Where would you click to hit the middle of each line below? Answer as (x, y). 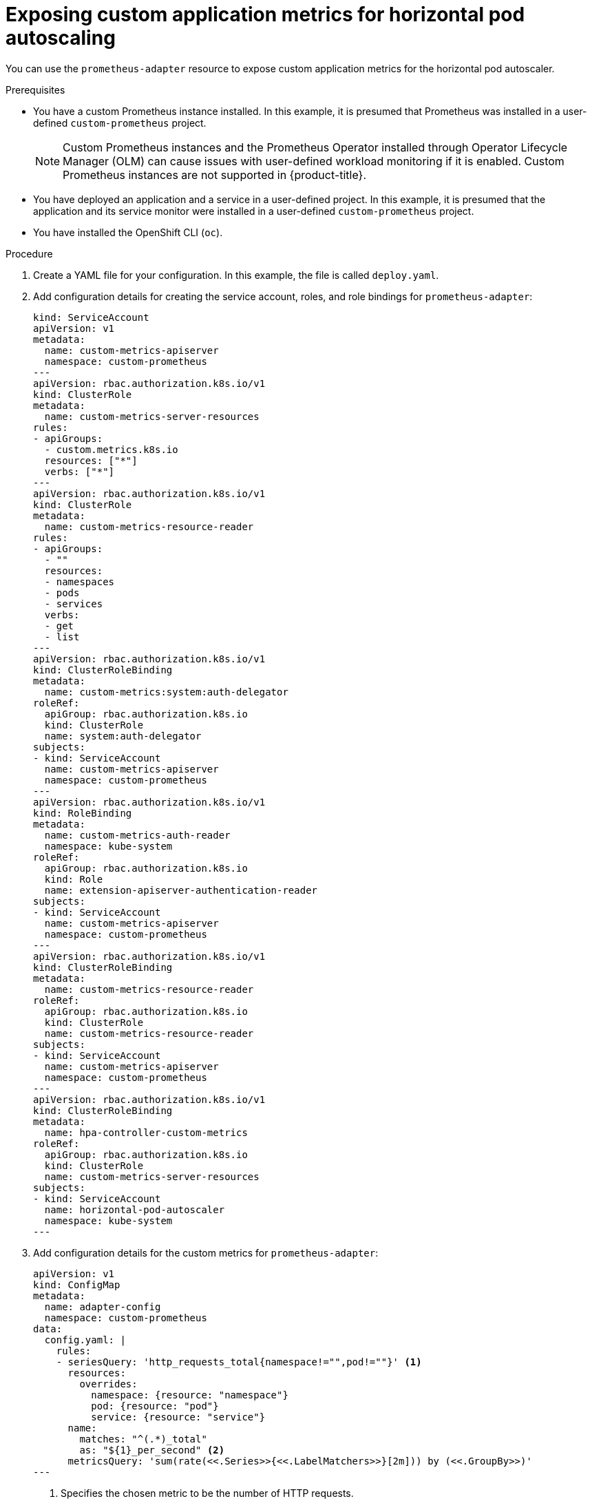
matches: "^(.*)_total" (143, 1439)
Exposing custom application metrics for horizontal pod (265, 14)
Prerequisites (35, 90)
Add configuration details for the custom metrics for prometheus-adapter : (206, 1252)
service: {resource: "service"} (178, 1417)
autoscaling (61, 38)
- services (74, 603)
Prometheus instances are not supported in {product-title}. (215, 175)
